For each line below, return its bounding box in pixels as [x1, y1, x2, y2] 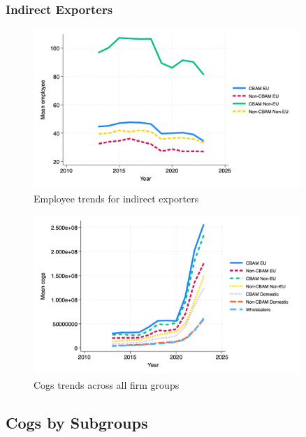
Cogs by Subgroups [6, 411, 148, 433]
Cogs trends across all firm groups [34, 377, 180, 392]
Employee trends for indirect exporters [34, 191, 199, 205]
